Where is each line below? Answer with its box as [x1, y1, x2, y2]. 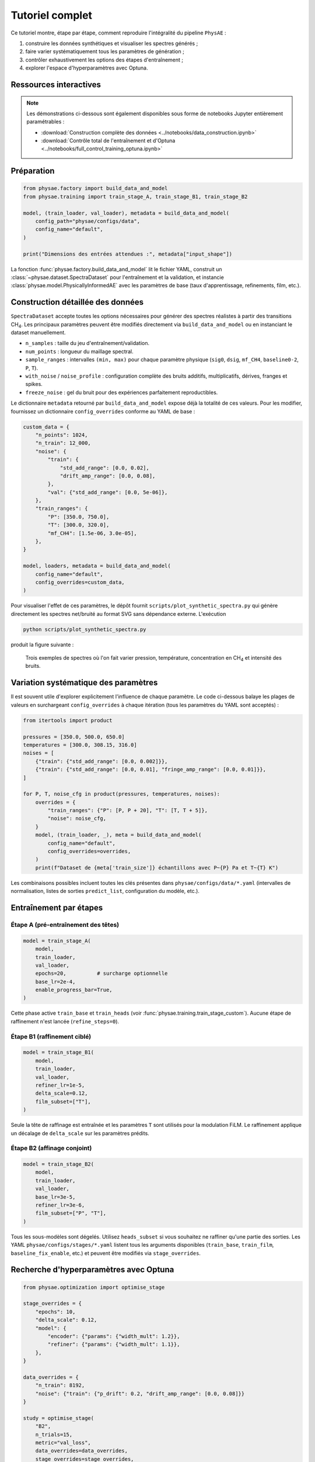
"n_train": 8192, [35, 1382, 85, 1389]
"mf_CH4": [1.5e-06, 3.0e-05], [47, 530, 137, 536]
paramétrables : [26, 118, 65, 125]
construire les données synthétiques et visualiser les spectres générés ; [25, 40, 198, 47]
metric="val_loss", [35, 1439, 92, 1446]
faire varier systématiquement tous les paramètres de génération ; [25, 48, 185, 55]
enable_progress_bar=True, [35, 987, 113, 994]
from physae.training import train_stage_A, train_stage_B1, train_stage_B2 [23, 193, 248, 200]
